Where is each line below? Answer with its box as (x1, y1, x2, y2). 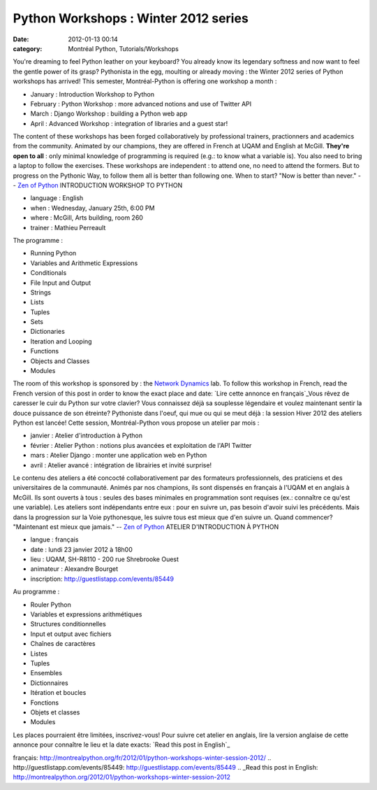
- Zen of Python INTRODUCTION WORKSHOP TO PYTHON (13, 181, 183, 190)
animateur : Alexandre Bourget (30, 565, 119, 573)
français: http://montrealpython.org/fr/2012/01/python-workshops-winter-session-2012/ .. (13, 753, 272, 762)
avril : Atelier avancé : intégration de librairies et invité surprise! (30, 460, 212, 469)
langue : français (30, 535, 79, 544)
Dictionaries (30, 327, 66, 336)
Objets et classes (30, 707, 80, 717)
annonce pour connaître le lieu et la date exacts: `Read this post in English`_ (13, 740, 230, 749)
